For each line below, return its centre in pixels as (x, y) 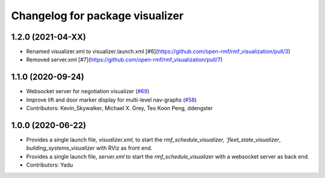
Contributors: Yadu (50, 165)
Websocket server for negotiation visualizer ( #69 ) (88, 91)
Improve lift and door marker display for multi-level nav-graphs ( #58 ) (111, 100)
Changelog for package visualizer (97, 16)
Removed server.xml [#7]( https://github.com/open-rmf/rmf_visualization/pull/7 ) (124, 60)
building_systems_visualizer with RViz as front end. (89, 148)
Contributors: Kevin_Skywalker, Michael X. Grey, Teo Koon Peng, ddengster (119, 108)
